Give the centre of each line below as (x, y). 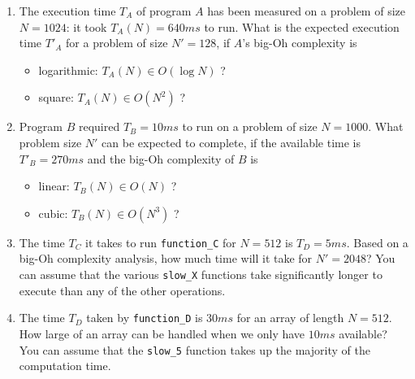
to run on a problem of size (250, 126)
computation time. (65, 366)
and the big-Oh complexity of (161, 158)
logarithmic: (68, 70)
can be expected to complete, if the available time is (231, 142)
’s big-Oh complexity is (300, 43)
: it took (86, 26)
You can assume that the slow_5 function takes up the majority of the (195, 349)
